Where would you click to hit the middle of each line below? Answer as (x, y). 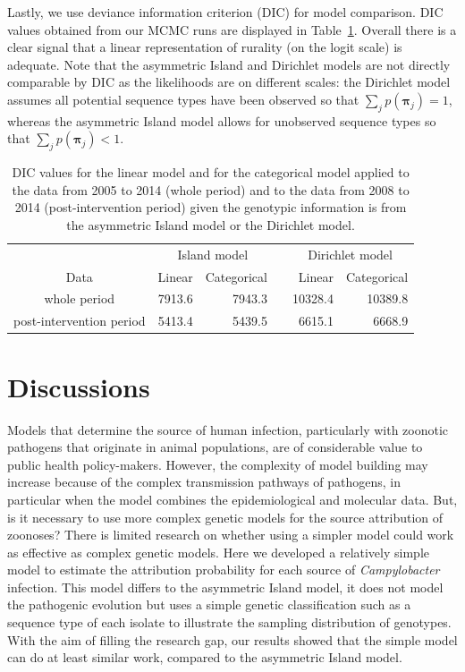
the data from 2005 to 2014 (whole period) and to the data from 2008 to (211, 189)
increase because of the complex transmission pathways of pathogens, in (204, 482)
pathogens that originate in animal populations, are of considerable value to (215, 447)
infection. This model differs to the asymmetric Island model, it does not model (225, 587)
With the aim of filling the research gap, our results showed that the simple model (232, 639)
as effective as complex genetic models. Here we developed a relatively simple (218, 552)
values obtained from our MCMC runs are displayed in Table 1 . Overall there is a (232, 29)
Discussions (79, 386)
